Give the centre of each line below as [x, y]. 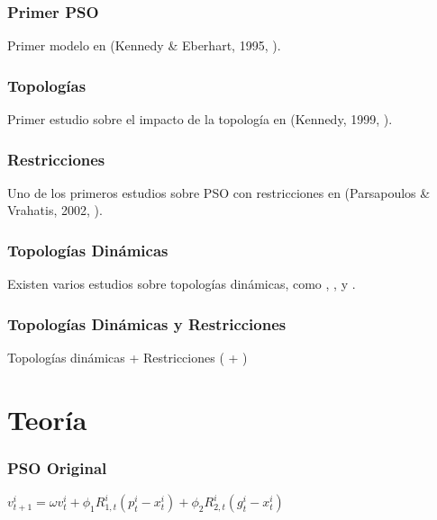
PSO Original [57, 467]
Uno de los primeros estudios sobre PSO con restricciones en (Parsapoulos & [219, 192]
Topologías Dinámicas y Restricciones [147, 323]
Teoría [47, 419]
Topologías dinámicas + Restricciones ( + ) [127, 358]
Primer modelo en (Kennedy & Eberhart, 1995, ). [144, 45]
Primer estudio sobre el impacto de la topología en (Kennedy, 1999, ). [200, 119]
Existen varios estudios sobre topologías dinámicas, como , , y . [182, 284]
